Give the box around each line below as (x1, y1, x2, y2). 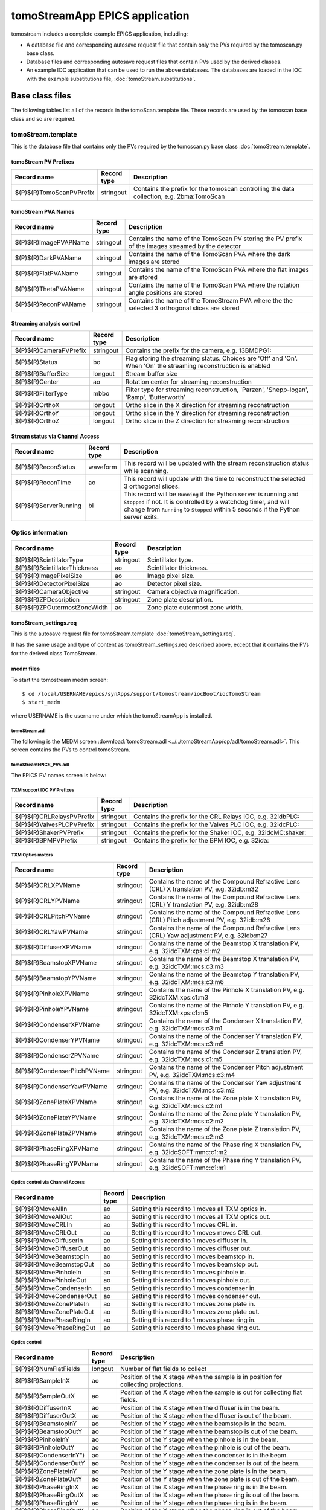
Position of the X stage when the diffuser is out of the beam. (120, 1411, 292, 1419)
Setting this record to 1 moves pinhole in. (131, 1268, 247, 1276)
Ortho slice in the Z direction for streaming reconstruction (125, 417, 289, 425)
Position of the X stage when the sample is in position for (120, 1372, 283, 1381)
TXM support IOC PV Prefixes (11, 787, 75, 794)
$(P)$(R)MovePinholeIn (14, 1268, 81, 1276)
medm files (11, 665, 40, 672)
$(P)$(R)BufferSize (14, 370, 69, 378)
